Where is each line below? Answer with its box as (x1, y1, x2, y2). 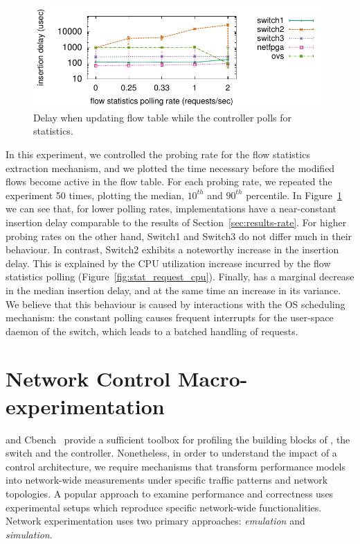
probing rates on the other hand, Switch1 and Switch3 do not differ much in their (6, 228, 352, 243)
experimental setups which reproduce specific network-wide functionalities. (6, 500, 322, 514)
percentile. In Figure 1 (246, 187, 342, 202)
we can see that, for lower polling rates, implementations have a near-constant (6, 201, 336, 216)
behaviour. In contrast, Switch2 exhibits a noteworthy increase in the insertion (6, 242, 339, 257)
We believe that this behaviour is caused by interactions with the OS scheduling (6, 296, 345, 311)
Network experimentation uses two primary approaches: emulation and (6, 513, 305, 528)
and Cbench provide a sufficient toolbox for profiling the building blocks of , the (6, 432, 350, 446)
